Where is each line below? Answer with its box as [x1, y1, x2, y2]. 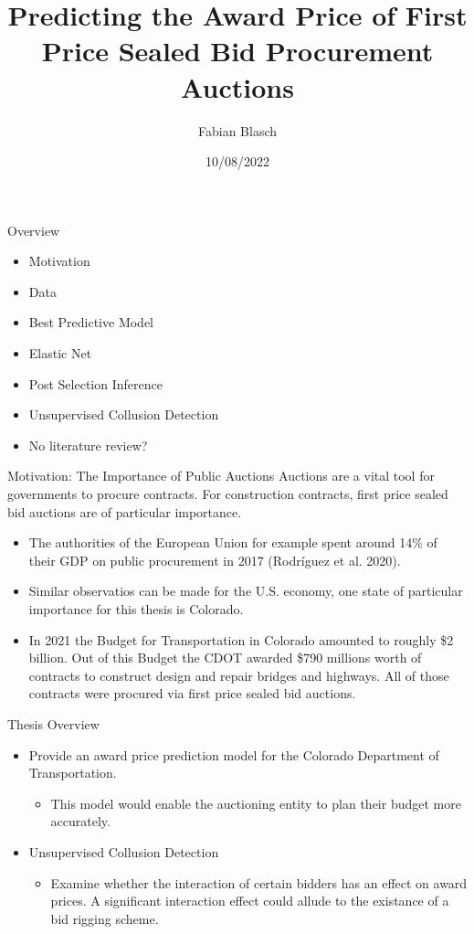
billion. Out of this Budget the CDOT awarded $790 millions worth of [28, 648, 422, 667]
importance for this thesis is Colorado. [28, 600, 244, 618]
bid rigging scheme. [50, 908, 159, 928]
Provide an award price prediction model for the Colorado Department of [28, 745, 439, 764]
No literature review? [28, 435, 148, 454]
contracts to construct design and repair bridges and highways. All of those [28, 665, 449, 685]
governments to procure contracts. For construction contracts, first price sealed [7, 484, 448, 504]
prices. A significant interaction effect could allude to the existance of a [50, 891, 449, 910]
